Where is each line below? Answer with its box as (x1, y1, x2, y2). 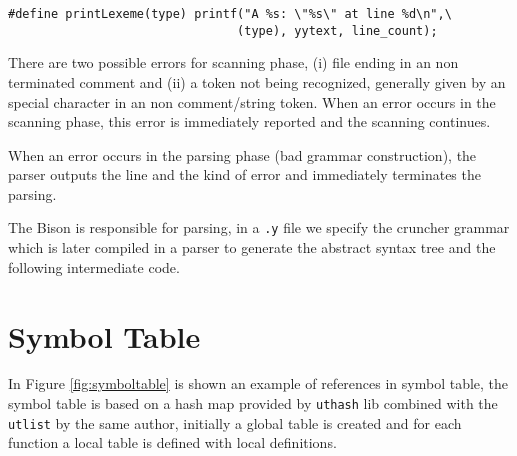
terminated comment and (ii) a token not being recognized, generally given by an (8, 71, 506, 92)
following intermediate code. (8, 256, 180, 277)
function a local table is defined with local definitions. (8, 432, 337, 453)
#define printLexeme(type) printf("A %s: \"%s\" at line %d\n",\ (8, 7, 452, 21)
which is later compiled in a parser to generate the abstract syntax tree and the (8, 237, 496, 258)
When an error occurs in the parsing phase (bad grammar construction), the (8, 144, 477, 165)
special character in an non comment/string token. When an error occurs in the (8, 91, 496, 112)
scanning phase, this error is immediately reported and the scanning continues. (8, 111, 491, 132)
